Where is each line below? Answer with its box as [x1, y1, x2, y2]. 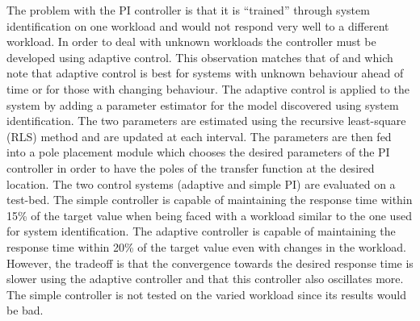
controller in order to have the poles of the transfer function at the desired [6, 159, 375, 176]
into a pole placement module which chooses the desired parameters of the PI [6, 144, 390, 160]
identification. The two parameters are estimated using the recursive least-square [6, 112, 406, 129]
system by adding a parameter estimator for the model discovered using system [6, 96, 399, 113]
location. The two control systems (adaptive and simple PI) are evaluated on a [6, 175, 396, 192]
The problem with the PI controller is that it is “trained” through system [6, 2, 370, 18]
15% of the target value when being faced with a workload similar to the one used [6, 206, 412, 223]
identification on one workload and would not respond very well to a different [6, 17, 389, 34]
